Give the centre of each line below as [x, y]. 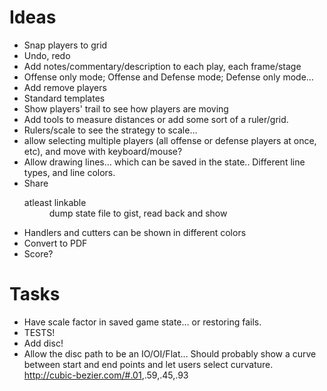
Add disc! [43, 343]
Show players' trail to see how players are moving [126, 108]
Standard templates [64, 98]
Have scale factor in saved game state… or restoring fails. [142, 322]
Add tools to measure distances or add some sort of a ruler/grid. [156, 119]
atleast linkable [55, 202]
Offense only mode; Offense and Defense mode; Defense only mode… [168, 77]
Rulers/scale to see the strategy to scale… [110, 130]
